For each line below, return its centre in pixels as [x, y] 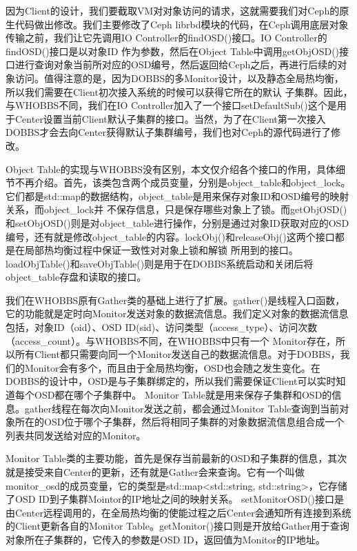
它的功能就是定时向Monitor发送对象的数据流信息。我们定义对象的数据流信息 [177, 313]
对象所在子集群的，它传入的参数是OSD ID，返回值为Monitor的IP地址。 [165, 539]
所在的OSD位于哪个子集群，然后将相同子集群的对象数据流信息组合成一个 [180, 422]
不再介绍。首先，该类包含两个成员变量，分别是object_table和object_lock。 [183, 182]
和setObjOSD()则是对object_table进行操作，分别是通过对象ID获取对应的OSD [177, 222]
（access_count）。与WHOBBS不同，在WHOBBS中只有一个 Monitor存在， [171, 340]
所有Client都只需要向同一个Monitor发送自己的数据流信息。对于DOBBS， [177, 354]
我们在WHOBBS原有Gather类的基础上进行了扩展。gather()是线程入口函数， [175, 300]
